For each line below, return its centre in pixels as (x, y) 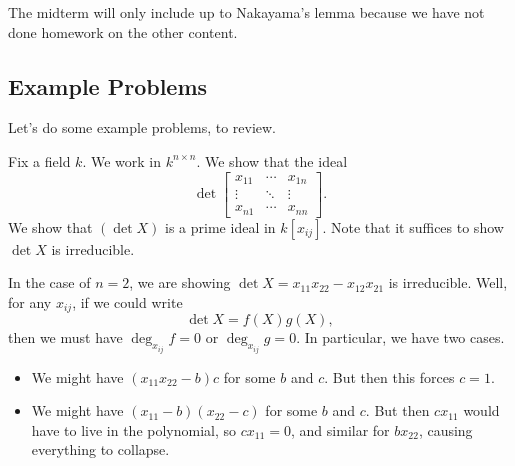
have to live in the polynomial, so (134, 429)
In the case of (49, 282)
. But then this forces (389, 376)
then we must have (65, 337)
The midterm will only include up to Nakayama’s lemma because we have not (246, 12)
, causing (445, 429)
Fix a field (39, 160)
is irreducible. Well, (448, 282)
